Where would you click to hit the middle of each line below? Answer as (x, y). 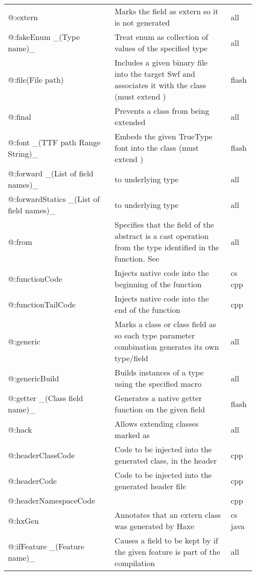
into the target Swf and (155, 74)
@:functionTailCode (42, 304)
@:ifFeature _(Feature (46, 546)
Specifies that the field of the (164, 224)
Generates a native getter (158, 398)
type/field (131, 358)
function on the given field (160, 409)
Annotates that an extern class (168, 515)
